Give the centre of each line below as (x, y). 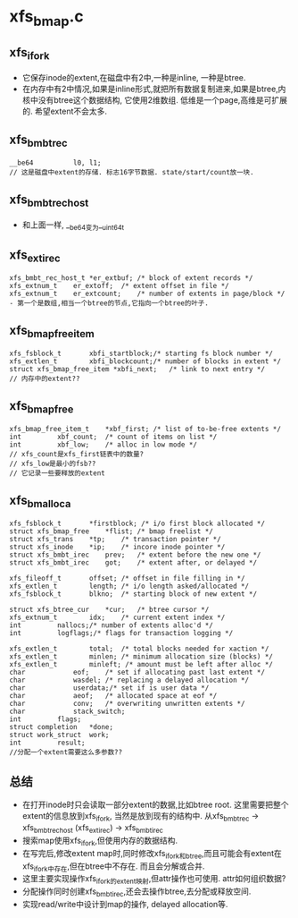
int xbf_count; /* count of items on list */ (113, 437)
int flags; (46, 719)
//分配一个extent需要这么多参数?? (66, 752)
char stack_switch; (67, 711)
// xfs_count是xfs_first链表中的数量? (77, 454)
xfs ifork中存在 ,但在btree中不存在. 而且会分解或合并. (113, 867)
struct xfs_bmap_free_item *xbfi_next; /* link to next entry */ (137, 369)
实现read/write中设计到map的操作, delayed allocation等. (125, 904)
